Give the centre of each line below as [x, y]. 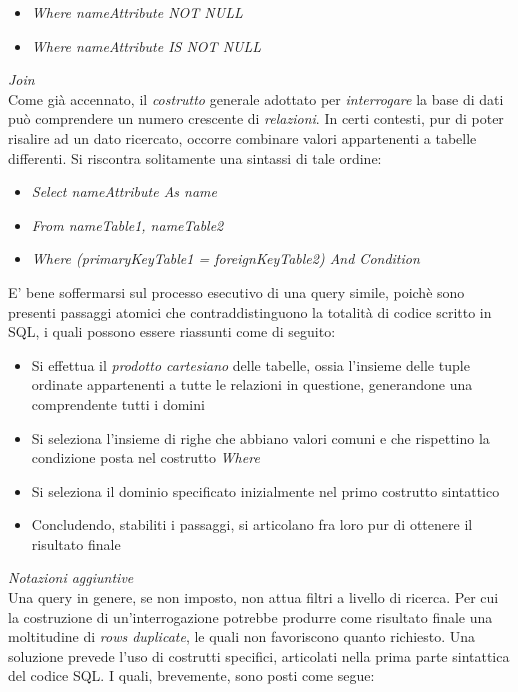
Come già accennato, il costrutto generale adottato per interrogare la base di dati [256, 98]
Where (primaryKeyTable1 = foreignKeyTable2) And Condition [225, 258]
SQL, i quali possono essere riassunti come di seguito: [172, 331]
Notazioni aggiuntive [71, 577]
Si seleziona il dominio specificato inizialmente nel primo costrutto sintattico [265, 490]
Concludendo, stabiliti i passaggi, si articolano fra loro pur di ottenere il [252, 524]
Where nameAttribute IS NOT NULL [146, 45]
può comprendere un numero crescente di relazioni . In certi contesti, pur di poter [256, 118]
